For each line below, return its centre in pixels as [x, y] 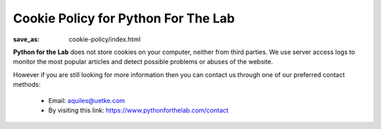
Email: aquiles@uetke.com [87, 100]
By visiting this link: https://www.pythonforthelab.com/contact [138, 110]
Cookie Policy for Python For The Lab [124, 18]
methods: [27, 85]
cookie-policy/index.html [105, 39]
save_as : [26, 39]
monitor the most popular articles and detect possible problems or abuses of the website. [143, 62]
